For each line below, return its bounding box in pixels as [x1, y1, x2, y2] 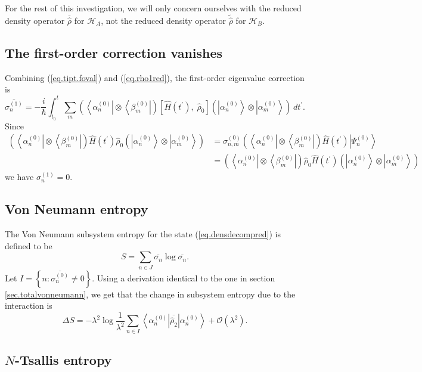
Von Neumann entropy [5, 200, 148, 218]
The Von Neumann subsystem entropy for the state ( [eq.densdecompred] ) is [5, 228, 281, 240]
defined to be [5, 239, 52, 252]
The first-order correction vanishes [5, 44, 223, 62]
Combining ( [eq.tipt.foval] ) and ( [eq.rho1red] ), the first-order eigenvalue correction [5, 71, 305, 83]
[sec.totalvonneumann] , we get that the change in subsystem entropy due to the [5, 287, 296, 300]
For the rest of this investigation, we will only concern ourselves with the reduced [5, 2, 302, 14]
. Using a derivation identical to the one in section [92, 271, 275, 284]
